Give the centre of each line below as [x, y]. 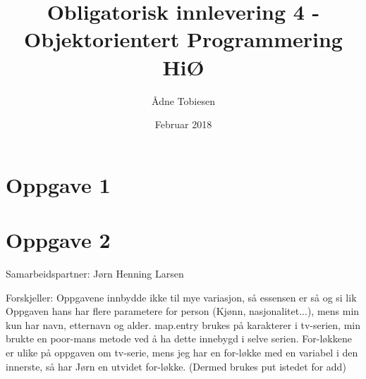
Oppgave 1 [58, 184]
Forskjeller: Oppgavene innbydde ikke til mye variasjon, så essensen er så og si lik [181, 297]
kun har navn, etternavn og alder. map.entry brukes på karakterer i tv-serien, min [183, 324]
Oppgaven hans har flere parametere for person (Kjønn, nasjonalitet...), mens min [183, 311]
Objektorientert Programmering [183, 39]
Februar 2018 [183, 124]
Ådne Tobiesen [183, 100]
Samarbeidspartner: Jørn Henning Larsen [95, 273]
